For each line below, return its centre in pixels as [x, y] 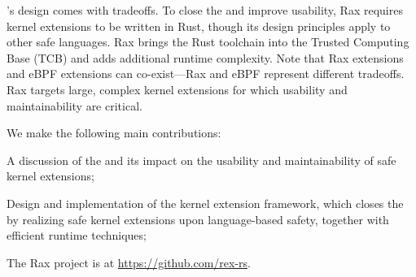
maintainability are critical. [74, 105]
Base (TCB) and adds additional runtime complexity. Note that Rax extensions [205, 57]
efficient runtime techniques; [77, 235]
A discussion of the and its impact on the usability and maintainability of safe [201, 160]
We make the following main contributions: [114, 133]
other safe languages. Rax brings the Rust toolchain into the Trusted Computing [208, 42]
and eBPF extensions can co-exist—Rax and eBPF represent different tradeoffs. [206, 74]
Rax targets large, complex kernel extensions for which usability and [177, 89]
